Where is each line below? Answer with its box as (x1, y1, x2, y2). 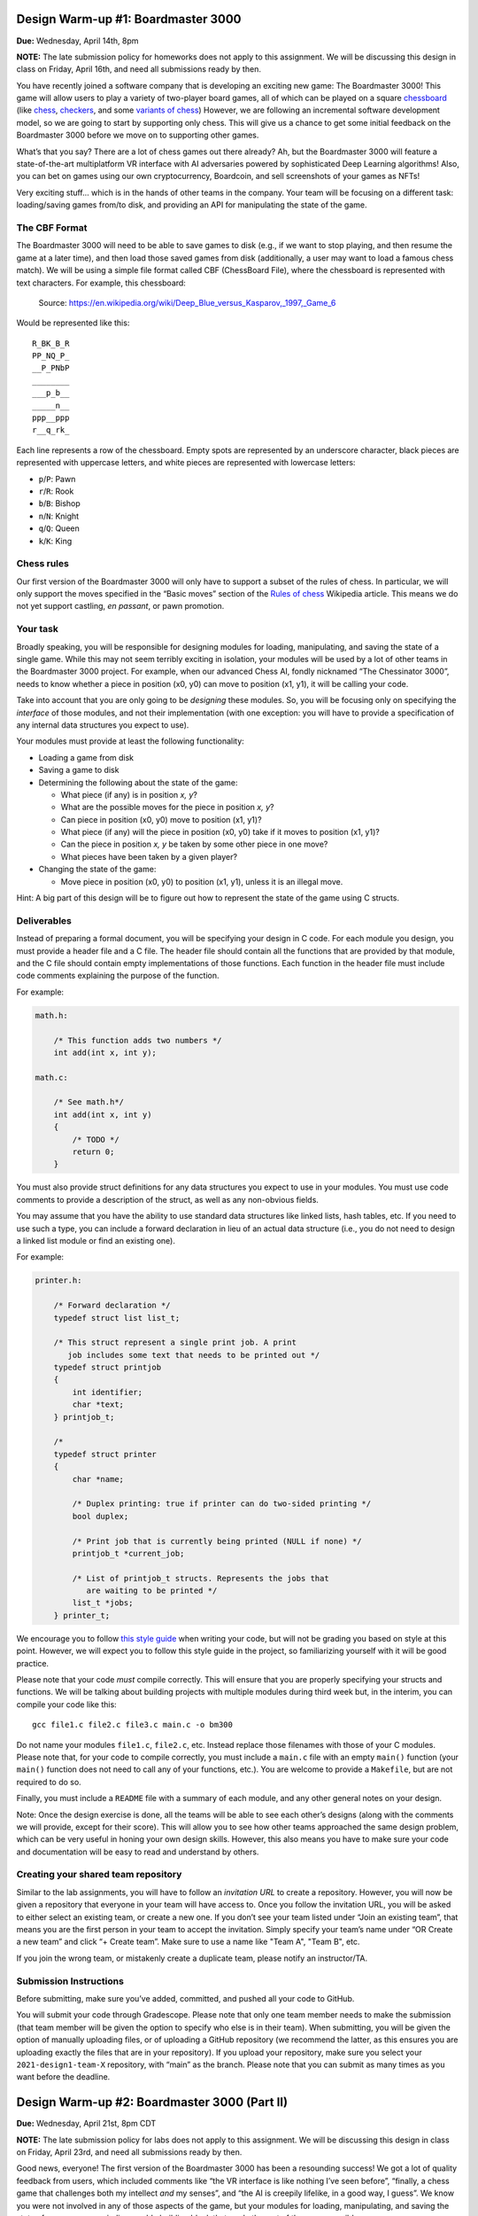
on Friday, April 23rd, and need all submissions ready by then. (16, 2146, 243, 2157)
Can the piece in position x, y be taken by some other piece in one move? (60, 839, 328, 850)
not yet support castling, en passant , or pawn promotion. (16, 601, 225, 612)
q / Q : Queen (38, 523, 80, 534)
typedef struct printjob (53, 1362, 162, 1373)
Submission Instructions (16, 1975, 124, 1987)
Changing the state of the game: (38, 864, 157, 875)
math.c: (35, 1073, 68, 1082)
